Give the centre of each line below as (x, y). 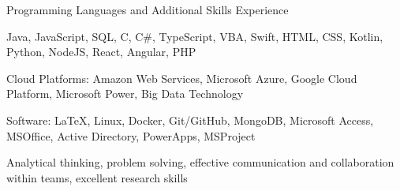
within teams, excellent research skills (97, 177)
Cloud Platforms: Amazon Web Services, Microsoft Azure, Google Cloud (182, 78)
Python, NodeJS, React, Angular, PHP (101, 52)
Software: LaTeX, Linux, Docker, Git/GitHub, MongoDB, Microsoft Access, (190, 120)
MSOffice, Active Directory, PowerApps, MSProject (131, 135)
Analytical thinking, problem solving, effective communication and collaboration (200, 162)
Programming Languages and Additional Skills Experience (148, 9)
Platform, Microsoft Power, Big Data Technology (125, 94)
